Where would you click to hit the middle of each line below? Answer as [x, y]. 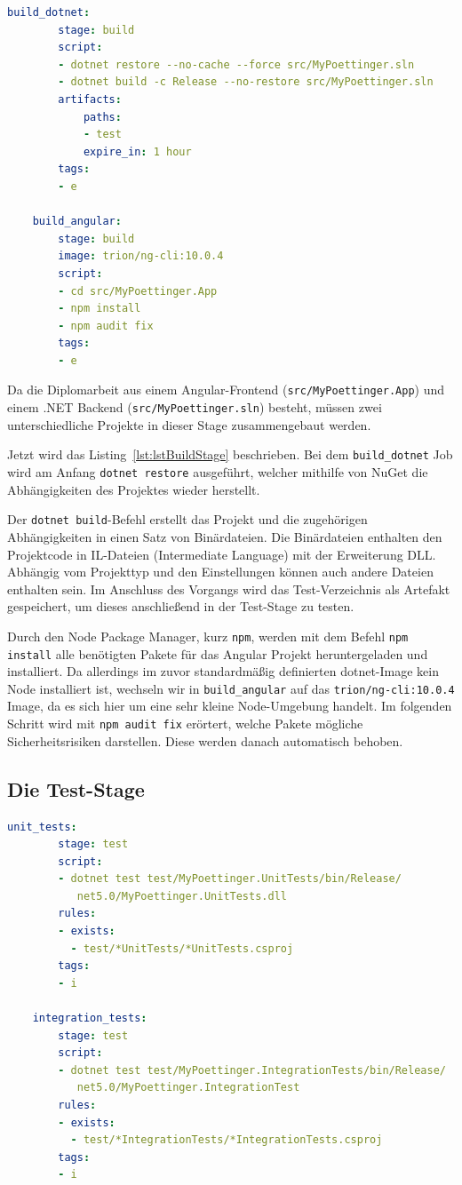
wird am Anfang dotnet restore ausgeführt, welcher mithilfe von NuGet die [218, 472]
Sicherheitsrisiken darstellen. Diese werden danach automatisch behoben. [205, 740]
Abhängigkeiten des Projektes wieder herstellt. [134, 489]
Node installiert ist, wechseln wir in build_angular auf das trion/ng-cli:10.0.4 [231, 688]
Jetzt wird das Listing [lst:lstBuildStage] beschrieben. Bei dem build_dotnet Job [230, 454]
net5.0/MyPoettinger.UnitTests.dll [182, 896]
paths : [102, 117]
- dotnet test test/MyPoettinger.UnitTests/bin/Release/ [230, 879]
